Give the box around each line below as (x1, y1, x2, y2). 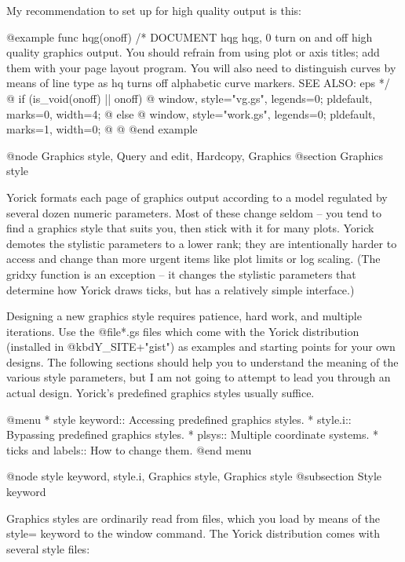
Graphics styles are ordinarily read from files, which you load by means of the (6, 509, 380, 526)
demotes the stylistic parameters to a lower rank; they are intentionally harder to (6, 235, 397, 251)
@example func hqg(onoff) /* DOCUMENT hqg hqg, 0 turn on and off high (6, 28, 373, 45)
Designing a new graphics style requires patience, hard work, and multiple (6, 308, 362, 324)
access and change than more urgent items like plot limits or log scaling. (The (6, 250, 381, 267)
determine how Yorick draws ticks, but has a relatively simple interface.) (6, 281, 355, 297)
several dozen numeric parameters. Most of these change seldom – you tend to (6, 204, 382, 221)
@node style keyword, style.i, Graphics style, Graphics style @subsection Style (6, 468, 382, 484)
